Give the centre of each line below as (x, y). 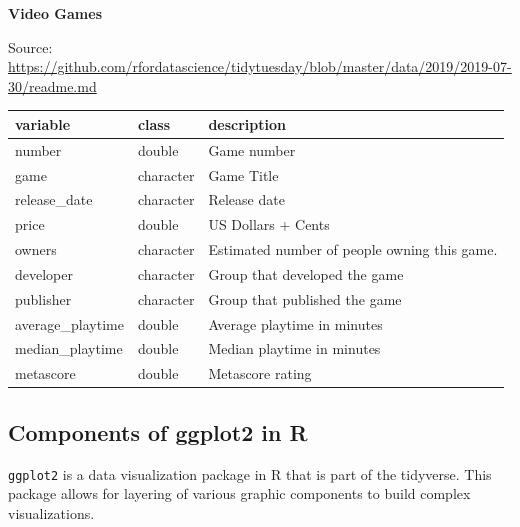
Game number (252, 149)
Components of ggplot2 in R (158, 431)
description (247, 123)
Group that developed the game (306, 273)
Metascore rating (260, 373)
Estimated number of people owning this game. (353, 249)
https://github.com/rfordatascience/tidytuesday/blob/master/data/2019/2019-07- (260, 66)
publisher (43, 298)
